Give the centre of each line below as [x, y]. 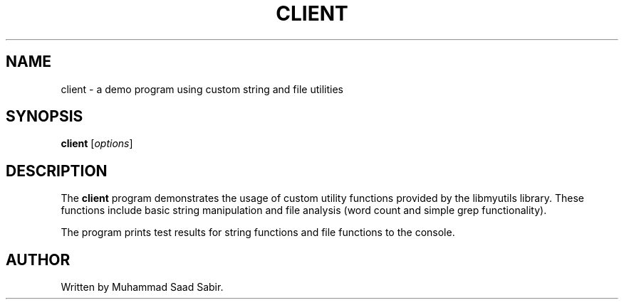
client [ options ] [97, 144]
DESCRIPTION [57, 171]
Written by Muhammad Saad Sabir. [142, 287]
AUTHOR [38, 259]
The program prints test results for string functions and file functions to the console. [258, 232]
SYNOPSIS [45, 117]
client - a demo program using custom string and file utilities [202, 89]
